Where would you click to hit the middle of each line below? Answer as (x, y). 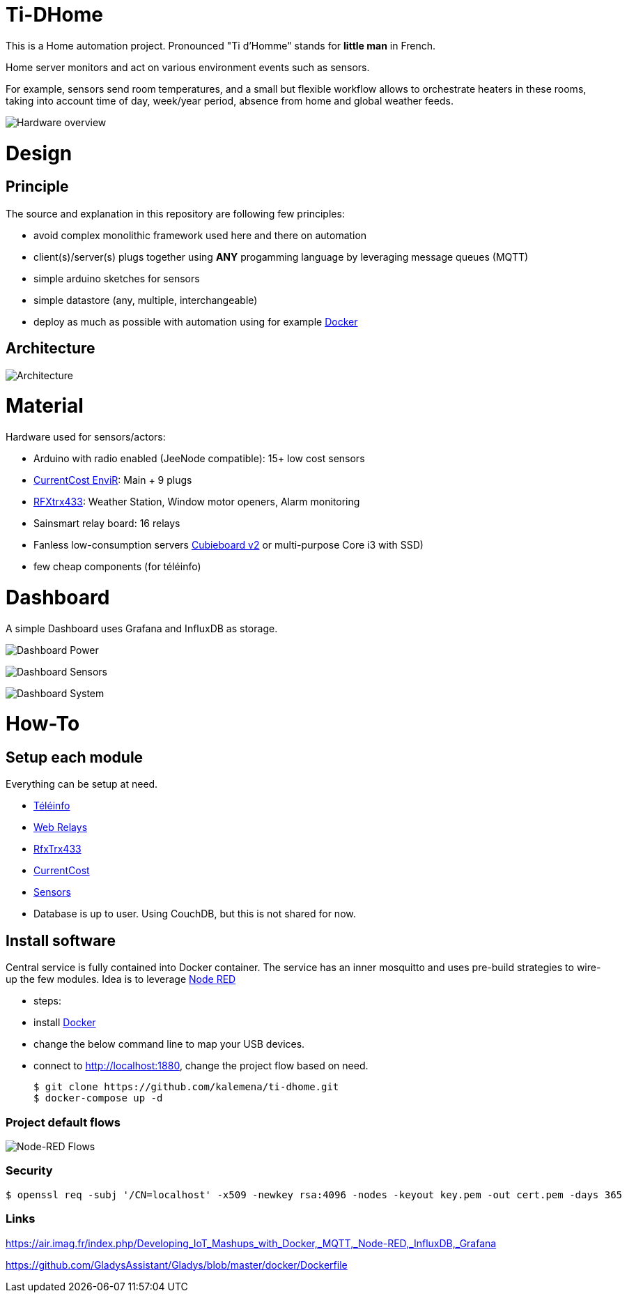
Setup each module (75, 758)
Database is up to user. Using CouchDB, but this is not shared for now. (195, 914)
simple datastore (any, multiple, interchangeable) (146, 300)
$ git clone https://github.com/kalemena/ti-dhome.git (186, 1087)
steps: (47, 1001)
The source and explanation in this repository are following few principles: (175, 213)
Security (29, 1171)
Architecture (51, 349)
